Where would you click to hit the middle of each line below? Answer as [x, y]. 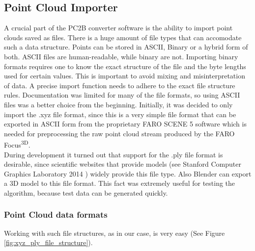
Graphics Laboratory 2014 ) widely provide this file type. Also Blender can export [128, 173]
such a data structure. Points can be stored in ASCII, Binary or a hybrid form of [126, 47]
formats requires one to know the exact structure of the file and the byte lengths [125, 66]
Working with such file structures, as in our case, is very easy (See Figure [114, 233]
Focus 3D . [17, 144]
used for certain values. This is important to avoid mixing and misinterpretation [125, 76]
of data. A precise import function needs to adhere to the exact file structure [120, 85]
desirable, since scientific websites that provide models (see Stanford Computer [123, 164]
